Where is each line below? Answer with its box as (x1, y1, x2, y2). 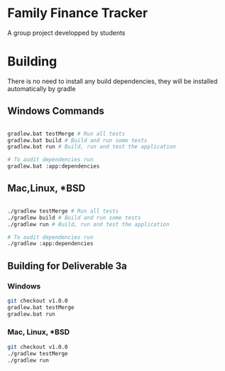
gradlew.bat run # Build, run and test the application (7, 144, 176, 151)
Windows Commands (7, 105, 104, 117)
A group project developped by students (7, 28, 126, 37)
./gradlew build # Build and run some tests (7, 214, 141, 221)
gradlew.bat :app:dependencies (7, 163, 100, 170)
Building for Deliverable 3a (7, 259, 128, 271)
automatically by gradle (7, 84, 76, 93)
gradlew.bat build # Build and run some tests (7, 136, 148, 144)
